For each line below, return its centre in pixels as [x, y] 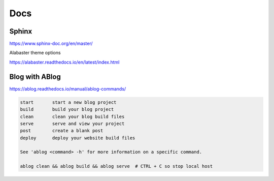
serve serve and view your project [72, 124]
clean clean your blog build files [72, 116]
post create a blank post [62, 131]
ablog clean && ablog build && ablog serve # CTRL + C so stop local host [116, 166]
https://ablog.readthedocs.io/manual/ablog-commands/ [68, 88]
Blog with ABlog [35, 77]
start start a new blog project [68, 102]
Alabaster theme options [35, 53]
